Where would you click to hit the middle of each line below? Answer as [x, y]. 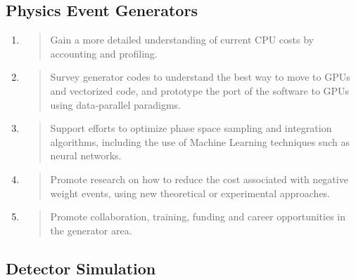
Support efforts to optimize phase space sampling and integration [191, 128]
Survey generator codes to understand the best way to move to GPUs [200, 77]
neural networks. [86, 155]
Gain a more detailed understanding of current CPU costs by [182, 40]
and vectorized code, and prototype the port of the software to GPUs [200, 90]
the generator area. [91, 230]
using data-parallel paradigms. [115, 104]
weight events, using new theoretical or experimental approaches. [190, 193]
